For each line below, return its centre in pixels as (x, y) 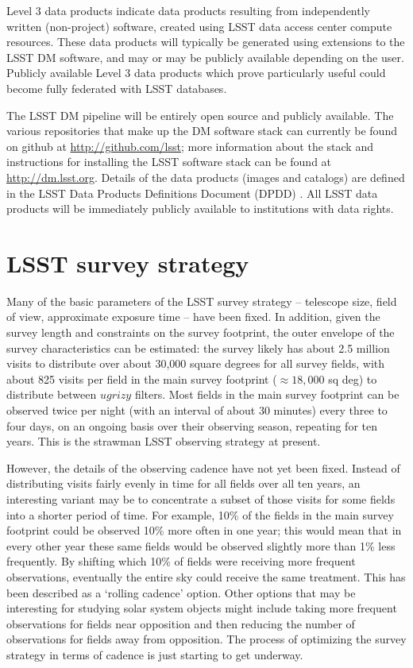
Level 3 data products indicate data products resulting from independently (188, 10)
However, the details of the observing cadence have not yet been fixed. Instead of (203, 467)
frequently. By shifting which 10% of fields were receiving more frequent (181, 561)
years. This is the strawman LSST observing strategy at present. (164, 441)
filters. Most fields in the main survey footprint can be (267, 394)
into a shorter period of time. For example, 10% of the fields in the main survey (200, 514)
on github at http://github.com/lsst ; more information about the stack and (190, 146)
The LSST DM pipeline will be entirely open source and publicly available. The (200, 115)
